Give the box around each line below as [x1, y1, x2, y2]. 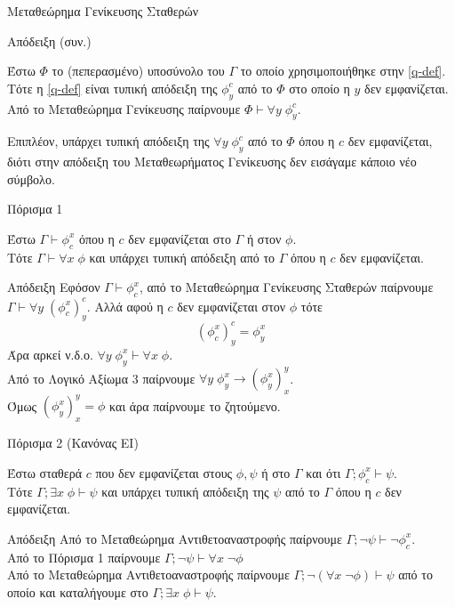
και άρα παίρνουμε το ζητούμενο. [109, 396, 281, 415]
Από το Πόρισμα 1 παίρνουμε [7, 547, 161, 566]
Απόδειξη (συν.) [7, 31, 92, 50]
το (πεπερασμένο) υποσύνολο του [52, 61, 225, 80]
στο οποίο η [289, 78, 350, 97]
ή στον [246, 229, 282, 247]
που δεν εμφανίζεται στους [95, 463, 233, 482]
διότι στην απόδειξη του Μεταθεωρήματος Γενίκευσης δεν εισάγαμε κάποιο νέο [7, 152, 417, 171]
